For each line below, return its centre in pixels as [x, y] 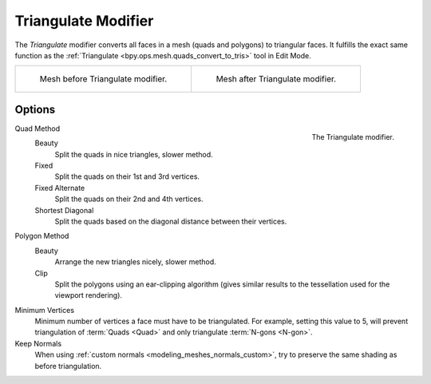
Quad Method [37, 129]
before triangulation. [68, 366]
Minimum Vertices [45, 310]
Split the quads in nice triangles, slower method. [134, 154]
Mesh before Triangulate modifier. [103, 79]
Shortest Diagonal [64, 210]
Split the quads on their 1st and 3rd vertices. [127, 176]
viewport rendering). [89, 295]
